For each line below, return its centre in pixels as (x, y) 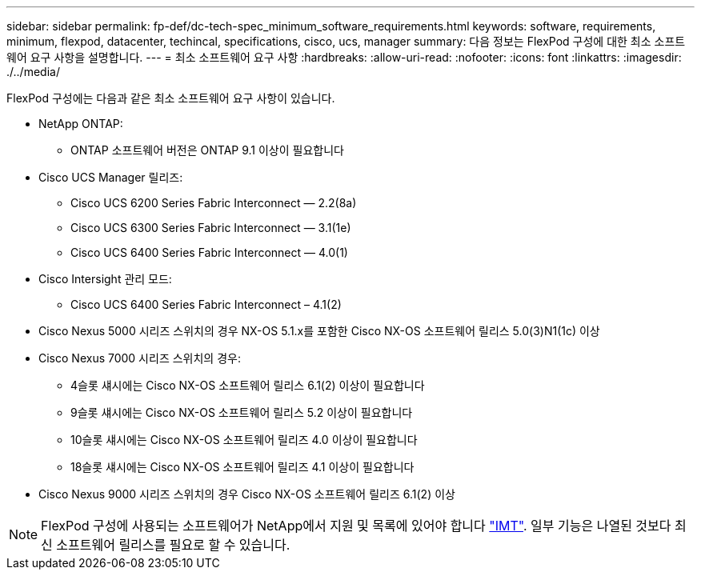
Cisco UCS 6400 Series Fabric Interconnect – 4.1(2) (206, 304)
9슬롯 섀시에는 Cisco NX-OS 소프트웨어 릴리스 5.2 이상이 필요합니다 (242, 412)
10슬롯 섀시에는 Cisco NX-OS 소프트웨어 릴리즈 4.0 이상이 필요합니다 (244, 440)
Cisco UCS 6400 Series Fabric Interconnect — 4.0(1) (209, 252)
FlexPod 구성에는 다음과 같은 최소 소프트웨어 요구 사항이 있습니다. (171, 98)
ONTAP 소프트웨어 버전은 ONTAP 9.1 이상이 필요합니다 (207, 150)
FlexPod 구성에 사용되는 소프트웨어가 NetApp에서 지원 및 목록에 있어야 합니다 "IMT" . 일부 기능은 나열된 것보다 (356, 526)
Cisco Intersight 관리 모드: (105, 279)
